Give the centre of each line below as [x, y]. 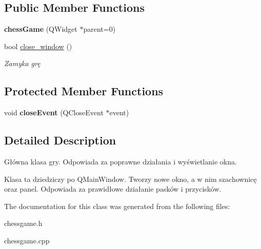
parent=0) [99, 29]
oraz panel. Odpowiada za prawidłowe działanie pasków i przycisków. [113, 189]
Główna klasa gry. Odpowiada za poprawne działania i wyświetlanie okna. [121, 161]
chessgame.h [23, 223]
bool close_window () [38, 46]
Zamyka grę [22, 63]
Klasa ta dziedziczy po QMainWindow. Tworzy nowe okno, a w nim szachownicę [130, 179]
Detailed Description [60, 140]
